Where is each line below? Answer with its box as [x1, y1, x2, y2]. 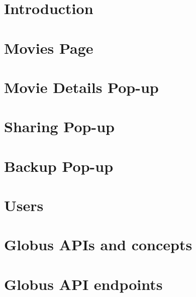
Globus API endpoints [4, 273, 163, 294]
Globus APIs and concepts [4, 234, 192, 255]
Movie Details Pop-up [4, 76, 159, 97]
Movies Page [4, 37, 93, 58]
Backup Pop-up [4, 155, 114, 176]
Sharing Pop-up [4, 116, 115, 137]
